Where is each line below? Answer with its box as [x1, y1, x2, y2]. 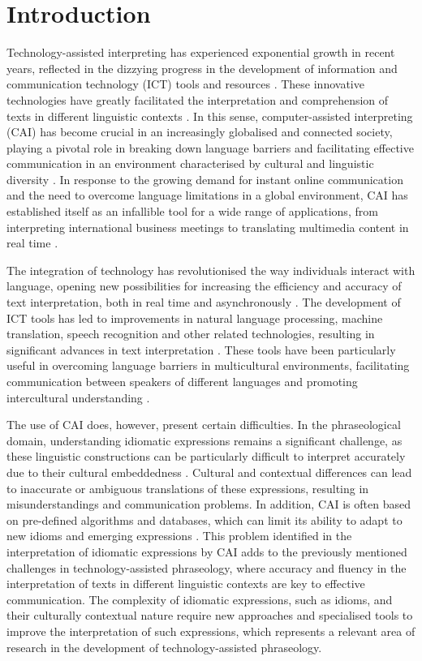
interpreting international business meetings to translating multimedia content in [6, 218, 409, 235]
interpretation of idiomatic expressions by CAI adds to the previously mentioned [6, 543, 407, 560]
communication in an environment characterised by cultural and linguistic [6, 155, 374, 172]
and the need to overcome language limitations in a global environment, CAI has [6, 187, 408, 204]
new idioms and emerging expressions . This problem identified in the [6, 527, 352, 544]
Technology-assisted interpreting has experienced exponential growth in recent [6, 44, 395, 61]
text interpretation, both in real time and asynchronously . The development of [6, 294, 401, 311]
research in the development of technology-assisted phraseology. [6, 638, 322, 655]
